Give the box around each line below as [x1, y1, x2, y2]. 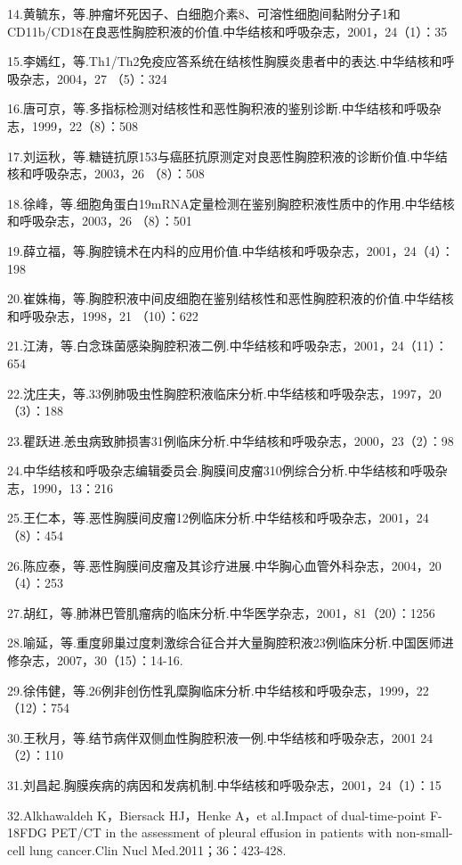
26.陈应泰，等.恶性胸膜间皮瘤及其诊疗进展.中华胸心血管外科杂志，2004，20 [7, 556, 442, 574]
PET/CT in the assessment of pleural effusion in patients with [51, 823, 393, 842]
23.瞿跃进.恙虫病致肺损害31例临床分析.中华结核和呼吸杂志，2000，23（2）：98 [7, 431, 454, 449]
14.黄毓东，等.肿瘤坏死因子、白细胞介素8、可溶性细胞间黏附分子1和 [7, 4, 401, 22]
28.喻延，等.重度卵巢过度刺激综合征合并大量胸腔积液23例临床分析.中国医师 [7, 633, 442, 652]
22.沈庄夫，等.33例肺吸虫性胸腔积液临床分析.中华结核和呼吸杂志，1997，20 [7, 383, 442, 402]
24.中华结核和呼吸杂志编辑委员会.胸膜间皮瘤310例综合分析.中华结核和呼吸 [7, 461, 435, 480]
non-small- [395, 823, 453, 842]
